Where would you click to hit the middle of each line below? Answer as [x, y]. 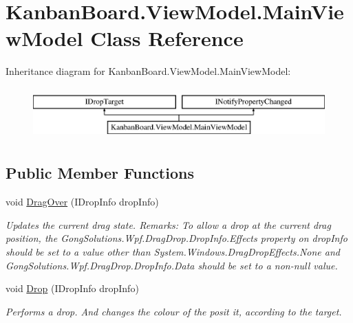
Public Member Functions [100, 173]
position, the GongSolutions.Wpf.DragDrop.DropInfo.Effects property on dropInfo [176, 238]
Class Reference [167, 38]
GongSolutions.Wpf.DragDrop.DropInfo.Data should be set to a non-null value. [172, 265]
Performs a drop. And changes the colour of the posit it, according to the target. [174, 311]
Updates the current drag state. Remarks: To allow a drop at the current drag [168, 224]
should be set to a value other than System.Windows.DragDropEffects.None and [173, 252]
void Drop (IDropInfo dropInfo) [72, 288]
